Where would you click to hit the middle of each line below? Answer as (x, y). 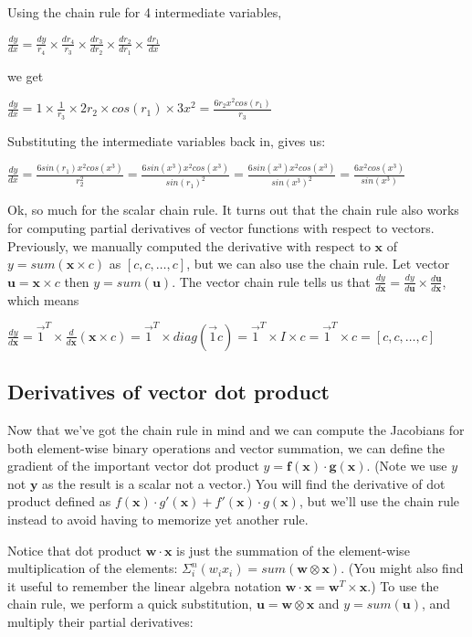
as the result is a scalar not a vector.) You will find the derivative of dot (244, 483)
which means (43, 299)
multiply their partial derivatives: (100, 622)
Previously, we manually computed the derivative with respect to (189, 245)
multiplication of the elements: (93, 568)
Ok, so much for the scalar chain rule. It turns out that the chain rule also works (233, 210)
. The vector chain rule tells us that (271, 281)
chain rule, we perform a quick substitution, (130, 604)
